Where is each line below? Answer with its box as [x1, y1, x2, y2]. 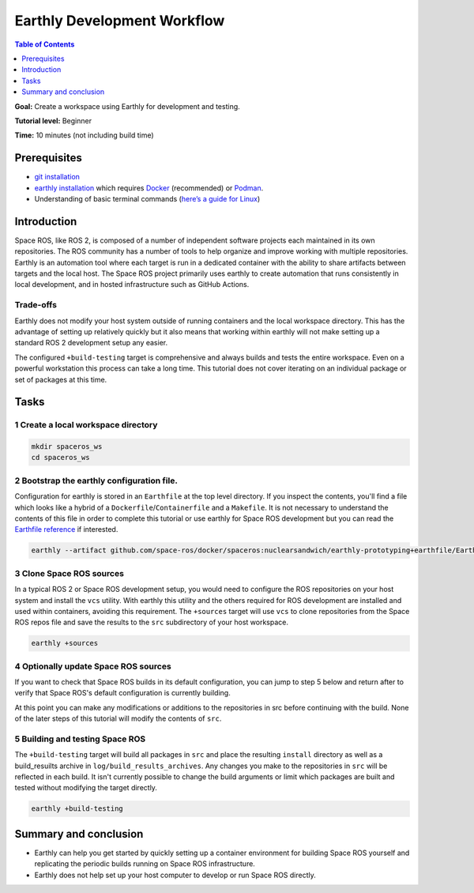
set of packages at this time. [14, 375, 107, 384]
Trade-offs [14, 300, 57, 311]
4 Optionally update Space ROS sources [14, 661, 171, 672]
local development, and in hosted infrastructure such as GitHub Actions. [14, 280, 250, 289]
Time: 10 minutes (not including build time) [14, 130, 154, 140]
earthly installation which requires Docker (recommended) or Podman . [34, 183, 264, 193]
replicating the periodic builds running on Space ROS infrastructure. [34, 859, 256, 869]
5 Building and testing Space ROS [14, 733, 146, 744]
